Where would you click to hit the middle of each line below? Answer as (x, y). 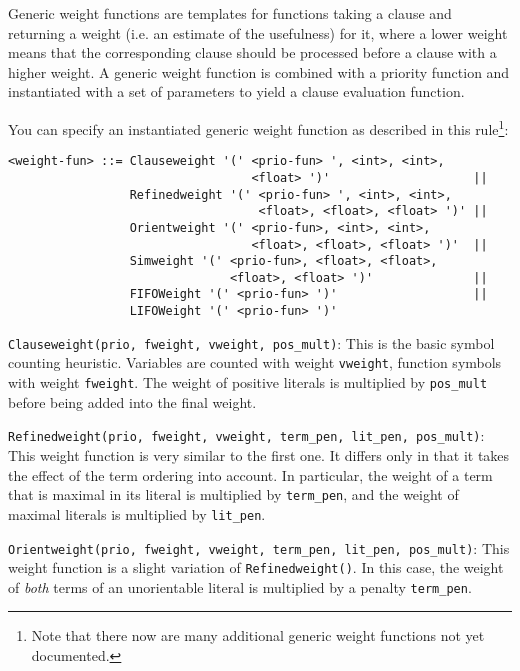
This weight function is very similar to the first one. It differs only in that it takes (259, 455)
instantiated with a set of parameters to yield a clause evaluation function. (236, 91)
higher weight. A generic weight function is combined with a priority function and (259, 71)
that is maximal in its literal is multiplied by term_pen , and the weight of (233, 494)
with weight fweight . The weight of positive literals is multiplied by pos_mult (248, 382)
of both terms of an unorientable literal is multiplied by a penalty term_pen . (240, 586)
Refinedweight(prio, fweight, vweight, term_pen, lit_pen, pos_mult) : (246, 435)
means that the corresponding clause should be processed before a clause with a (252, 52)
